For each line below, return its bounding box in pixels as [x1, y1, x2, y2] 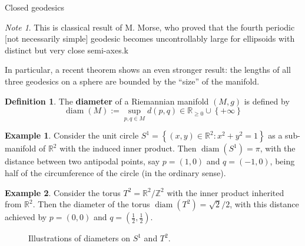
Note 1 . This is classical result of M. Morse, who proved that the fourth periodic [5, 21, 295, 33]
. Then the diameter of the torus [32, 198, 150, 210]
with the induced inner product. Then [59, 142, 197, 154]
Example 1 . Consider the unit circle [5, 129, 139, 141]
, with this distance [230, 198, 299, 210]
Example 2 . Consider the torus [5, 186, 121, 198]
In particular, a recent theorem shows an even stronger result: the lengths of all [5, 63, 291, 76]
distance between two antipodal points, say [5, 155, 160, 167]
